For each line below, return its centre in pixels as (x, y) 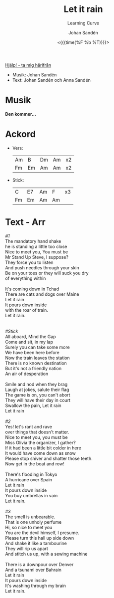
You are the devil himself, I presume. (42, 533)
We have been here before (32, 352)
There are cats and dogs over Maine (42, 294)
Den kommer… (21, 114)
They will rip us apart (27, 548)
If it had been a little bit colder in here (43, 448)
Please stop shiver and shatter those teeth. (49, 458)
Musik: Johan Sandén (34, 75)
